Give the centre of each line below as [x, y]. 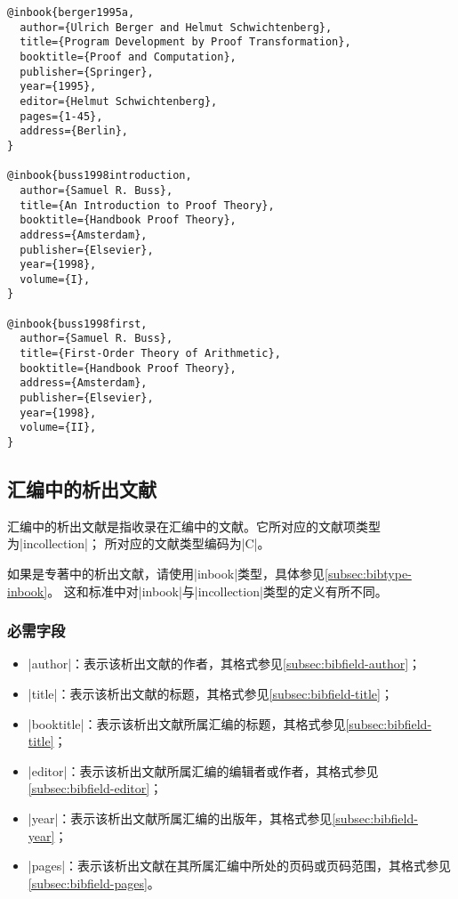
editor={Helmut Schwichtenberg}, [119, 101]
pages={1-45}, [61, 116]
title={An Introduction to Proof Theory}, [147, 205]
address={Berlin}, [74, 131]
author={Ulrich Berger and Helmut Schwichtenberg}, [176, 27]
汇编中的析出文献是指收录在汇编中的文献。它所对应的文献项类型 [194, 526]
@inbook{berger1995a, [71, 12]
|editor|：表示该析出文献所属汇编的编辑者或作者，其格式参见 [203, 770]
